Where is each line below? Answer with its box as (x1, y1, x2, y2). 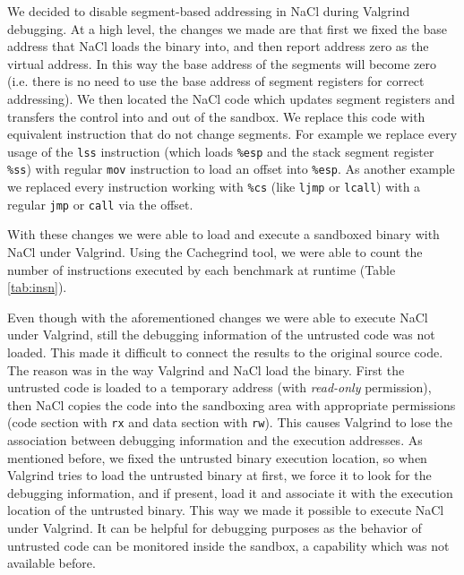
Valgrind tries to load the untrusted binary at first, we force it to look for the (7, 466, 432, 485)
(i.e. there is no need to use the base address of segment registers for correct (7, 72, 425, 90)
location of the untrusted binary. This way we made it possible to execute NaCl (7, 501, 444, 519)
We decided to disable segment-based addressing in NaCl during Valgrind (7, 2, 410, 20)
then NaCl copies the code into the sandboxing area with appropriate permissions (7, 395, 456, 414)
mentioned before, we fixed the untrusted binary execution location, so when (7, 448, 427, 467)
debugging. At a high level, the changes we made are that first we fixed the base (7, 19, 448, 38)
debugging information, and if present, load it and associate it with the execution (7, 483, 453, 502)
